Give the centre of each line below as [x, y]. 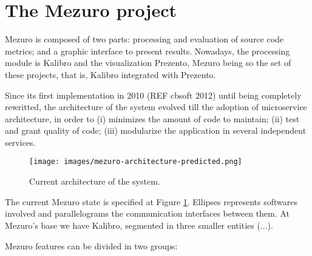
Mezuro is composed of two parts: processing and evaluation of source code [144, 39]
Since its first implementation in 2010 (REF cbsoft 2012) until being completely [153, 95]
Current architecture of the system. [95, 181]
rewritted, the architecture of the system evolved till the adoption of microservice [156, 107]
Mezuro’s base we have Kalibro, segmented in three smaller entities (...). [139, 225]
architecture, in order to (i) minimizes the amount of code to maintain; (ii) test [152, 118]
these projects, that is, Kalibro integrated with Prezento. [110, 74]
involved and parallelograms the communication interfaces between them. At [147, 213]
